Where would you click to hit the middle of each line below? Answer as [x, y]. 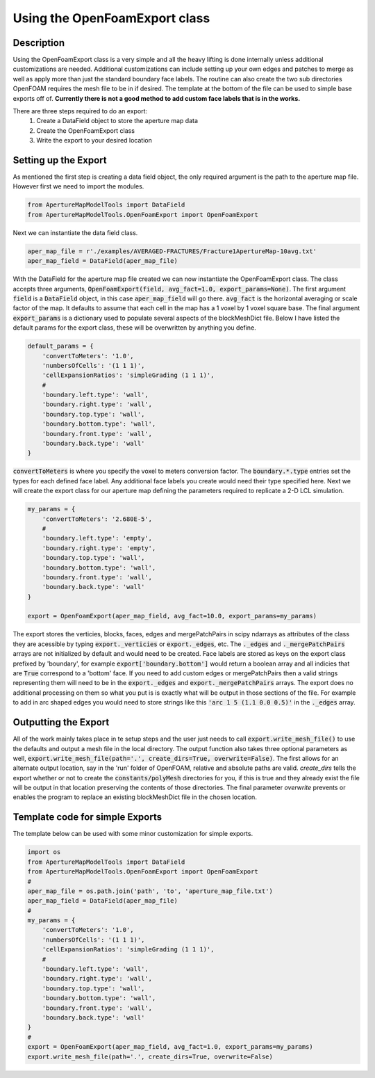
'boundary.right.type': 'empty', [99, 548]
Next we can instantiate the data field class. [75, 232]
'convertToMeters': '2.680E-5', [97, 519]
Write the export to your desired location [94, 140]
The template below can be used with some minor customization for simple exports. [133, 834]
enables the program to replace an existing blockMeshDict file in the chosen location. [135, 797]
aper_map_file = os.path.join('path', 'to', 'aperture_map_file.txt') [150, 891]
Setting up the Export [60, 160]
